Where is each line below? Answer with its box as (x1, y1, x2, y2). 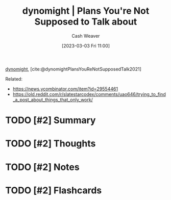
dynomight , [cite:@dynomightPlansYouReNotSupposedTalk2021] (5, 66, 142, 72)
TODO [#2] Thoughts (5, 138, 96, 149)
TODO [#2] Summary (5, 115, 96, 126)
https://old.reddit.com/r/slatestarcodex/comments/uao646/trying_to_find (12, 91, 166, 97)
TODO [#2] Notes (5, 161, 80, 173)
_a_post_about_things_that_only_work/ (12, 96, 93, 103)
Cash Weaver (71, 33, 100, 39)
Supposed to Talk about (34, 16, 137, 28)
